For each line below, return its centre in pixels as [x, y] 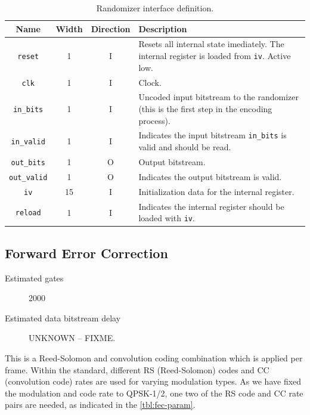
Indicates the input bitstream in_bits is [213, 135]
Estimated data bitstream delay [63, 318]
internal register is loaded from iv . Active [215, 56]
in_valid [28, 142]
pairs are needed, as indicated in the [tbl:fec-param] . [100, 405]
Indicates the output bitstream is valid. [210, 176]
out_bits [28, 162]
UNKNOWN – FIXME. [72, 338]
